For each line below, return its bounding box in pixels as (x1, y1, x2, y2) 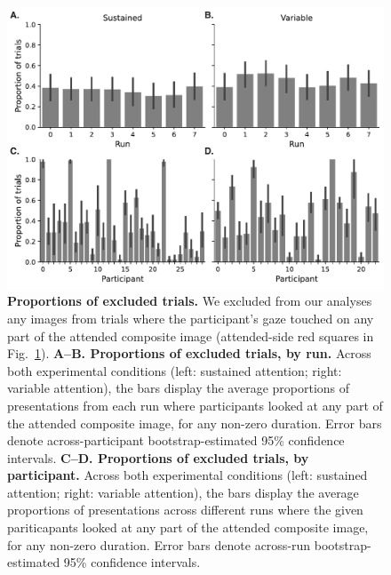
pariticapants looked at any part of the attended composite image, (7, 518, 369, 537)
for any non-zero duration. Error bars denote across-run (7, 535, 311, 554)
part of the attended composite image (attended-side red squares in (7, 326, 374, 345)
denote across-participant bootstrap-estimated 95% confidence (7, 431, 345, 450)
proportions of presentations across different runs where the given (7, 500, 363, 519)
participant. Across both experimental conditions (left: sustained (7, 466, 368, 484)
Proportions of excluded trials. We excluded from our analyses (7, 291, 372, 310)
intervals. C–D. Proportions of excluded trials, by (7, 448, 309, 467)
